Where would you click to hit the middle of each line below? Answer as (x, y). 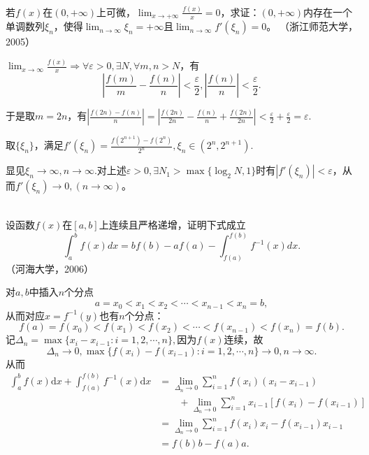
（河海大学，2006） (50, 268)
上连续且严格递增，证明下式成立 (172, 224)
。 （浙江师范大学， (312, 26)
